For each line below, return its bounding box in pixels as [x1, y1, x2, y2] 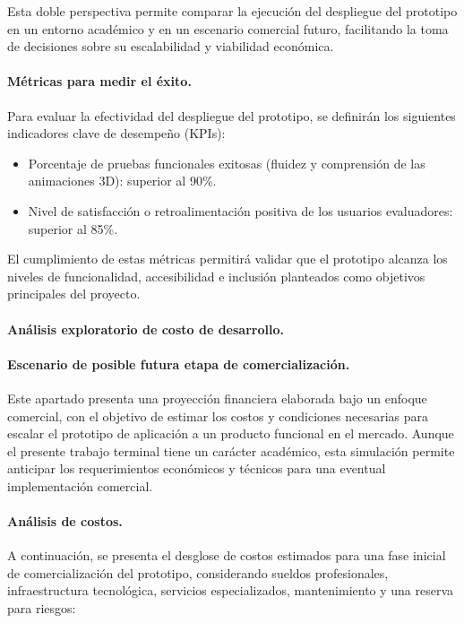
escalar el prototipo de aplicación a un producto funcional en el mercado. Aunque [7, 424, 454, 443]
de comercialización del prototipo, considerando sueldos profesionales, [7, 563, 389, 582]
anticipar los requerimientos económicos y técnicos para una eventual [7, 459, 386, 478]
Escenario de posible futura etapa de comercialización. [7, 354, 350, 373]
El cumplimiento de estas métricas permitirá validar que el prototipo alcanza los [7, 249, 448, 268]
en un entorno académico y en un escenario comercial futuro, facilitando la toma [7, 19, 449, 38]
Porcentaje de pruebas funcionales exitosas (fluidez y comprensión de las [28, 153, 425, 172]
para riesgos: [7, 599, 76, 618]
